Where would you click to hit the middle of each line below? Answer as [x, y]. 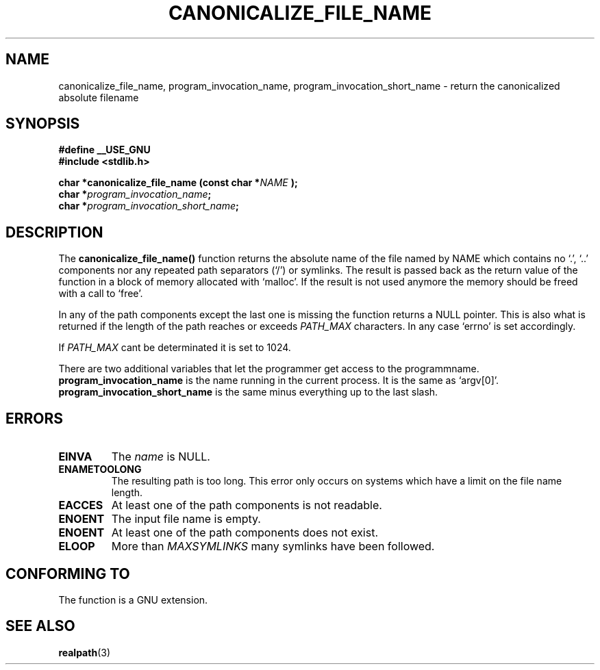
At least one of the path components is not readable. [247, 505]
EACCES [81, 505]
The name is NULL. [161, 457]
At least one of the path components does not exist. [245, 533]
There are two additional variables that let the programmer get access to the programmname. [269, 369]
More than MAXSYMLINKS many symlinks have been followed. [273, 546]
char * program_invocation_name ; [135, 194]
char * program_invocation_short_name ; [149, 206]
